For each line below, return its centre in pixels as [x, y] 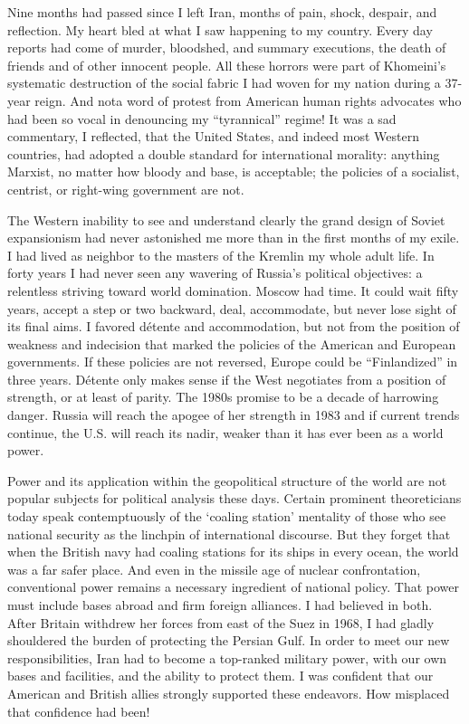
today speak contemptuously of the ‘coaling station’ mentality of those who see [227, 516]
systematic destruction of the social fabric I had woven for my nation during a [224, 83]
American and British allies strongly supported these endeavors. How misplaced [229, 693]
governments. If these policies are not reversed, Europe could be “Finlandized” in [233, 362]
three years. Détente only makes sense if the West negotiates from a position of [227, 379]
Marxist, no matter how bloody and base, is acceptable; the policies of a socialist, [234, 171]
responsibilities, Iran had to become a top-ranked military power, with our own [227, 657]
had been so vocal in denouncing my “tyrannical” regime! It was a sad [202, 118]
